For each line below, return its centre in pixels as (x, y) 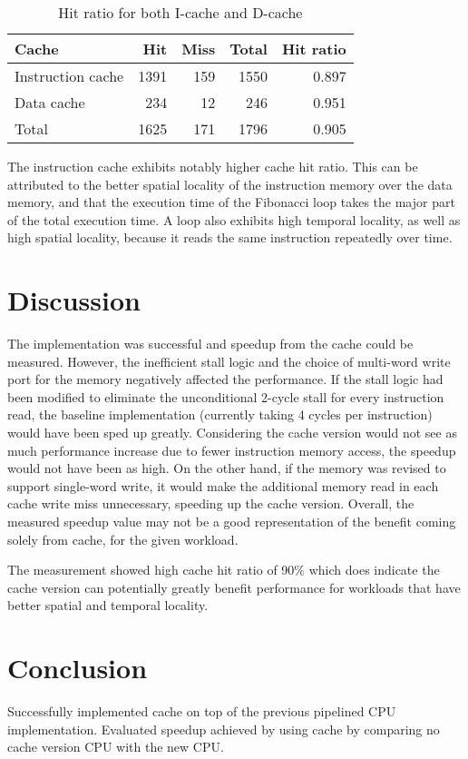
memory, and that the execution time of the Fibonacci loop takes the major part (231, 202)
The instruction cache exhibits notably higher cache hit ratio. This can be (213, 166)
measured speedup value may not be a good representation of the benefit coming (232, 522)
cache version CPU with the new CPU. (116, 747)
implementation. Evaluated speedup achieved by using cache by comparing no (224, 729)
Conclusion (78, 668)
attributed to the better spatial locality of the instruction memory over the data (230, 184)
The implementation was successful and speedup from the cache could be (210, 344)
